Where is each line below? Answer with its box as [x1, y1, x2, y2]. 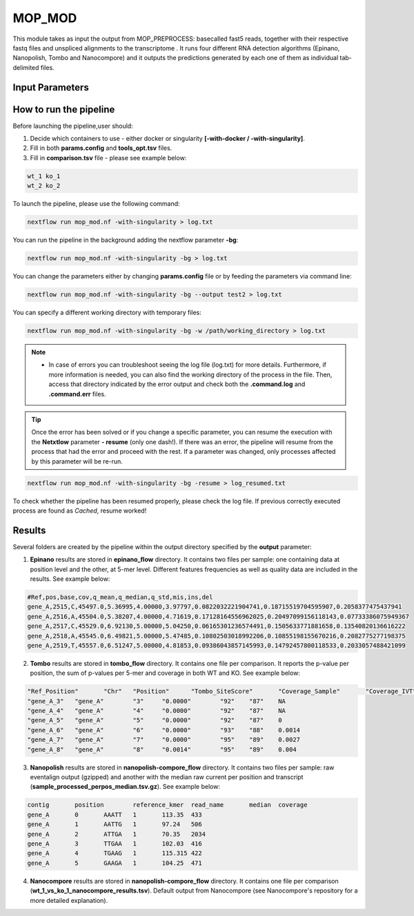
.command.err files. [48, 390, 106, 398]
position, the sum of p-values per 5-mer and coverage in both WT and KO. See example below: [30, 669, 300, 677]
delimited [12, 63, 39, 72]
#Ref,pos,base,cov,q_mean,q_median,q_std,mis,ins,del [27, 593, 213, 601]
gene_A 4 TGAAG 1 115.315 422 [27, 850, 203, 857]
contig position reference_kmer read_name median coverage [27, 801, 308, 809]
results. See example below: [30, 575, 110, 583]
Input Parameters [12, 82, 89, 93]
